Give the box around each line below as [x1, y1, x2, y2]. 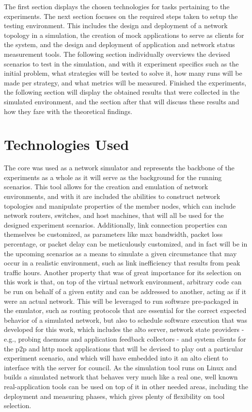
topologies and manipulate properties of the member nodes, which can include [4, 200, 236, 211]
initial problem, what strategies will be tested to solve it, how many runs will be [4, 68, 242, 78]
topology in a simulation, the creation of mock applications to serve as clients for [4, 30, 244, 40]
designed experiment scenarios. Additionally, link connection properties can [4, 219, 227, 230]
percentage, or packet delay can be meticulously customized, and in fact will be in [4, 239, 248, 248]
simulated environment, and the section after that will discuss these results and [4, 96, 239, 106]
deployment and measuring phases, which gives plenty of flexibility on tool [4, 391, 225, 401]
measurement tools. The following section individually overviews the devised [4, 49, 230, 59]
